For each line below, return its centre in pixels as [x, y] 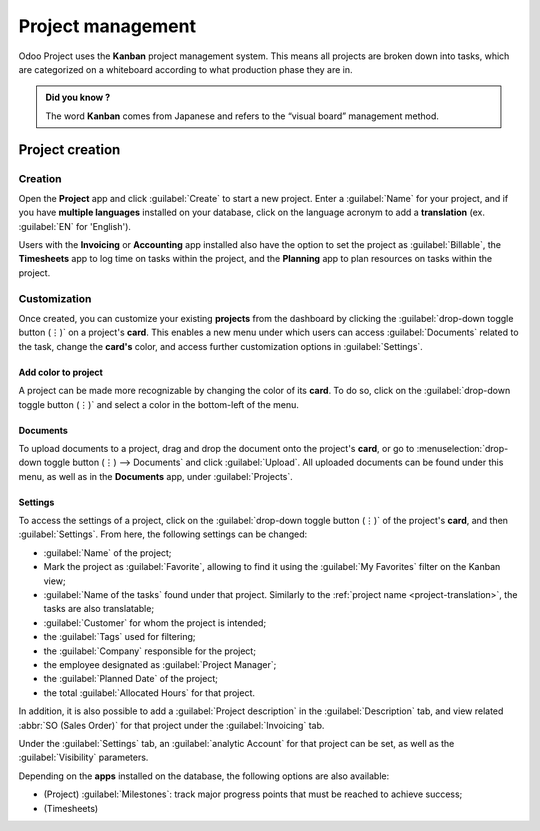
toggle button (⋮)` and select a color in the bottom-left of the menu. [158, 404]
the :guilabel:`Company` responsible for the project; [150, 651]
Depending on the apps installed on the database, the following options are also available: [204, 776]
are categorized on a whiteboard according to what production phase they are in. [186, 69]
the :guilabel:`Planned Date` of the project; [131, 679]
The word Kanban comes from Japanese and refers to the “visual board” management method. [242, 116]
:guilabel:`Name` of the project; [107, 552]
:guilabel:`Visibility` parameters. [83, 757]
